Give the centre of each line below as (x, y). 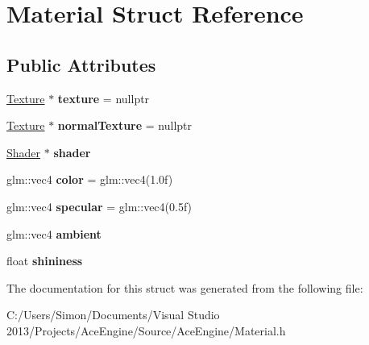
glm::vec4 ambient (54, 233)
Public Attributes (81, 64)
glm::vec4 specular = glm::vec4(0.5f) (100, 206)
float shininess (45, 261)
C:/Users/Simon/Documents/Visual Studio (113, 315)
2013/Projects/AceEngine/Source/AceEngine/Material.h (146, 330)
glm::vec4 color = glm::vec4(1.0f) (90, 179)
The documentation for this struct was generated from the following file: (185, 287)
